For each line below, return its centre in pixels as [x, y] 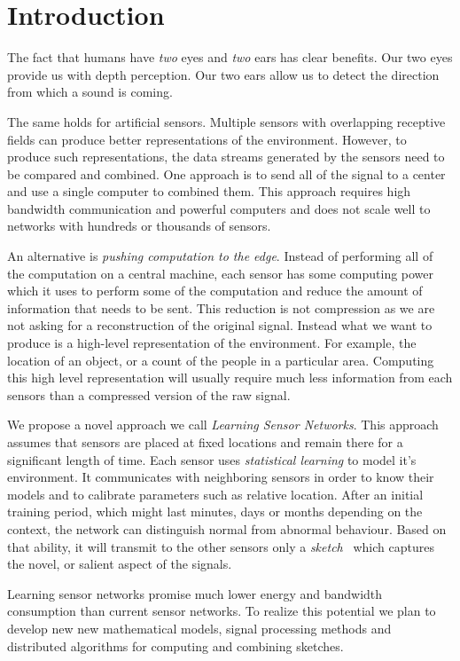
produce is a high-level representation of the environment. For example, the [212, 343]
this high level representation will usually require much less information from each [230, 378]
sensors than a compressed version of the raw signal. [149, 394]
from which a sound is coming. [90, 92]
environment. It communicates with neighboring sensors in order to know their [221, 477]
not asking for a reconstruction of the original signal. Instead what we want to [220, 325]
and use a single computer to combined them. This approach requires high [209, 191]
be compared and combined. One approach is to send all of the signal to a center [226, 173]
